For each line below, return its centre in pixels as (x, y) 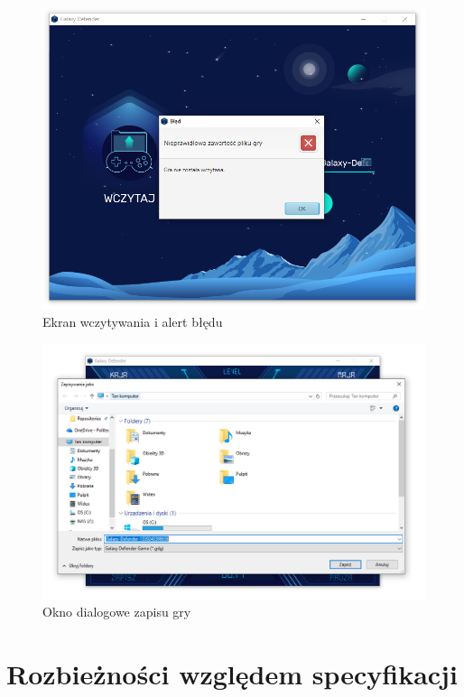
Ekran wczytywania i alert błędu (133, 322)
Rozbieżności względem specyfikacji (232, 674)
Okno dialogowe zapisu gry (117, 612)
